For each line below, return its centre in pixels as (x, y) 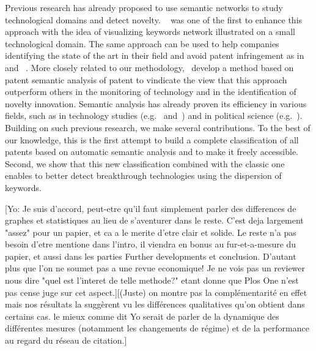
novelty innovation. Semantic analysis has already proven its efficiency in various (156, 103)
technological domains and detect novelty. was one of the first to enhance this (154, 19)
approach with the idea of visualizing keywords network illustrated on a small (150, 32)
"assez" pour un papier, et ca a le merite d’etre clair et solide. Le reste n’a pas (151, 232)
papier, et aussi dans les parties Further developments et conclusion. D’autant (151, 256)
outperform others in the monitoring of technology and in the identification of (151, 92)
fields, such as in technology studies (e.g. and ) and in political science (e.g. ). (154, 115)
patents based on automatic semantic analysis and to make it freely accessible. (152, 152)
